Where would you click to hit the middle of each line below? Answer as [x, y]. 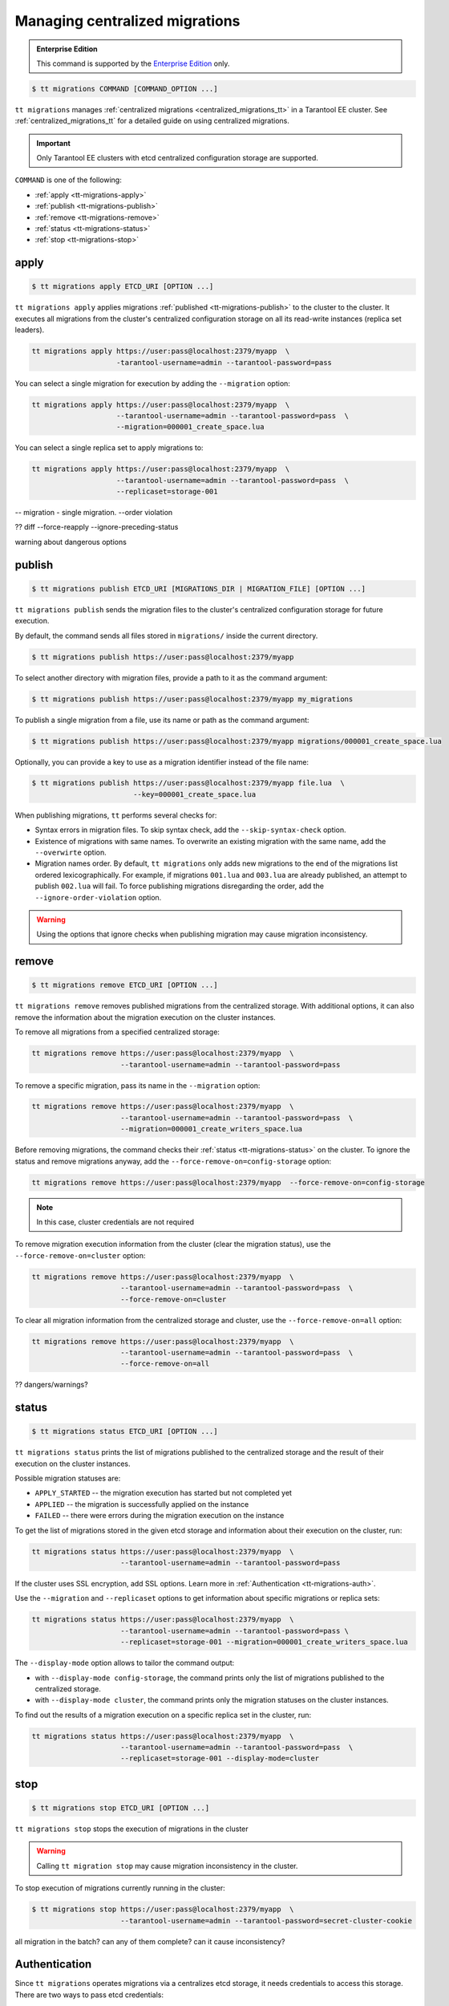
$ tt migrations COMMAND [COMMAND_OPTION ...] [125, 89]
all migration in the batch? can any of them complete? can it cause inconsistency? [150, 1941]
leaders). [30, 330]
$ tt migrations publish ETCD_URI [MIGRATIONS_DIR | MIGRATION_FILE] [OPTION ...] [199, 589]
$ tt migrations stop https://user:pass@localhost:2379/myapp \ [163, 1909]
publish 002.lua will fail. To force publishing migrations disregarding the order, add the [180, 886]
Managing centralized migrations [127, 21]
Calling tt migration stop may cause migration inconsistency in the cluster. [167, 1866]
